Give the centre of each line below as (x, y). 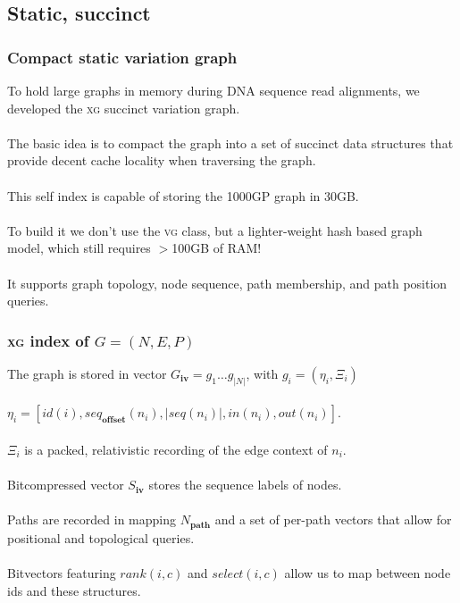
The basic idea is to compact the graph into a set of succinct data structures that (230, 142)
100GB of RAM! (217, 248)
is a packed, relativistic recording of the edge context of (176, 449)
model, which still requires (79, 248)
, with (262, 373)
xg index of (48, 340)
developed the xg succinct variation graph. (124, 108)
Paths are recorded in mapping (92, 519)
